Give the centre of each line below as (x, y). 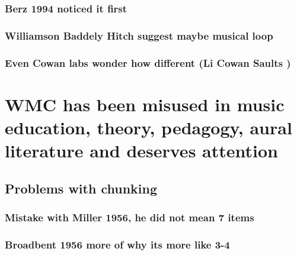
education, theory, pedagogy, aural (148, 127)
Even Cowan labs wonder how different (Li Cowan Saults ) (148, 62)
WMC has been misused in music (145, 104)
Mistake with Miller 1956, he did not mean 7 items (130, 217)
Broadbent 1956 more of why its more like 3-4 (117, 244)
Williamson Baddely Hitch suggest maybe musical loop (139, 35)
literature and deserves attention (141, 151)
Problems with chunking (81, 188)
